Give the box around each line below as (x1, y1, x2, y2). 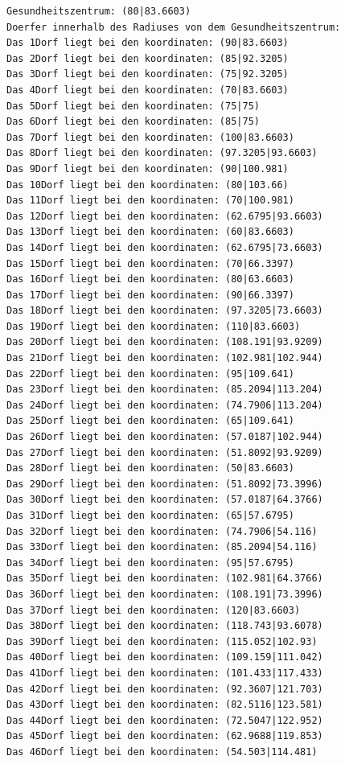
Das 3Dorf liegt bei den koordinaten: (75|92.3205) (6, 68, 289, 80)
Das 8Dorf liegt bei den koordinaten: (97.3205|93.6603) (6, 147, 318, 159)
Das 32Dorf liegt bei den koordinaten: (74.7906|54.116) (6, 525, 318, 537)
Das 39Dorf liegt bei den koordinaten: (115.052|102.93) (6, 635, 318, 647)
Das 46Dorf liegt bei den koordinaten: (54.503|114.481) (6, 746, 318, 758)
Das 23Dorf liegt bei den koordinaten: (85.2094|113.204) (6, 384, 323, 396)
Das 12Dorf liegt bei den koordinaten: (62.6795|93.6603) (6, 210, 323, 222)
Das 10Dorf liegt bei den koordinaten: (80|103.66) (6, 179, 289, 191)
